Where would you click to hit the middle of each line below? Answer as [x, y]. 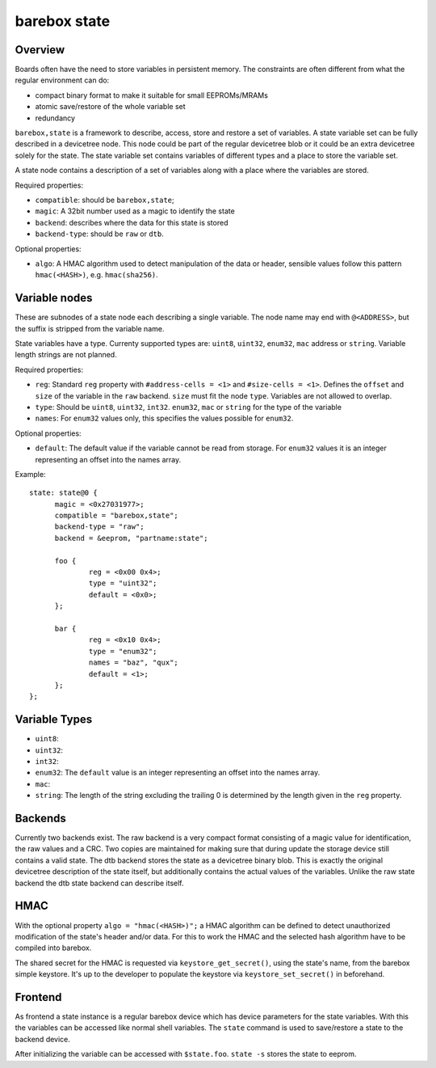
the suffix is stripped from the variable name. [90, 328]
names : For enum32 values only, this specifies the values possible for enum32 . [164, 418]
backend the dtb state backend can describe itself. [100, 883]
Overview [40, 50]
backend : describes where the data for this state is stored [132, 222]
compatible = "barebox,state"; [117, 516]
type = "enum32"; [123, 651]
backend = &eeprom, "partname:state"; [132, 538]
